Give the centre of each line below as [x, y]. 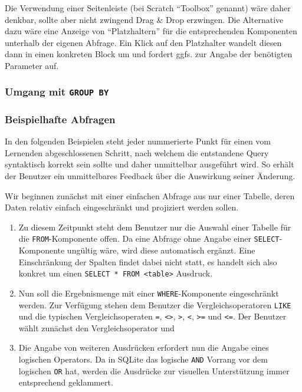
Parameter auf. [32, 65]
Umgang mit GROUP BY [57, 92]
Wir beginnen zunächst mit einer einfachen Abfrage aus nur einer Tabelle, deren [150, 195]
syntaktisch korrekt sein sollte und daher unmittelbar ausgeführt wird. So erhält [150, 164]
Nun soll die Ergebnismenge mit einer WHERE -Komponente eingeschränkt [149, 293]
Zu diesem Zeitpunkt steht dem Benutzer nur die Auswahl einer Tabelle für [155, 227]
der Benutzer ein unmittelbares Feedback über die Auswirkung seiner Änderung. [150, 175]
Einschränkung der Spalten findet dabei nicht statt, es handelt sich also [148, 261]
